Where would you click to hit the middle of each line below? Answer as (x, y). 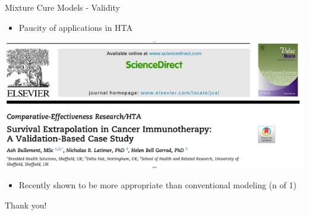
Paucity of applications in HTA (76, 27)
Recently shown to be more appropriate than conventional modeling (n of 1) (157, 185)
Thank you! (26, 205)
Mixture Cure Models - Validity (62, 7)
